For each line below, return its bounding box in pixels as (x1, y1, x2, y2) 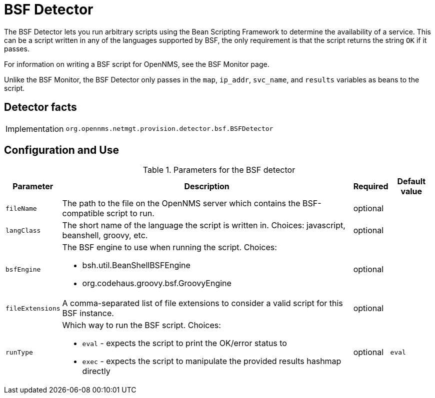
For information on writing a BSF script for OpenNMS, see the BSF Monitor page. (4, 59, 269, 68)
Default (397, 176, 426, 187)
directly (82, 366, 110, 377)
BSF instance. (62, 308, 114, 319)
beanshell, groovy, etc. (62, 230, 148, 241)
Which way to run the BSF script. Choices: (62, 320, 221, 331)
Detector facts (4, 101, 77, 114)
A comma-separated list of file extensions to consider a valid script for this (62, 298, 343, 309)
